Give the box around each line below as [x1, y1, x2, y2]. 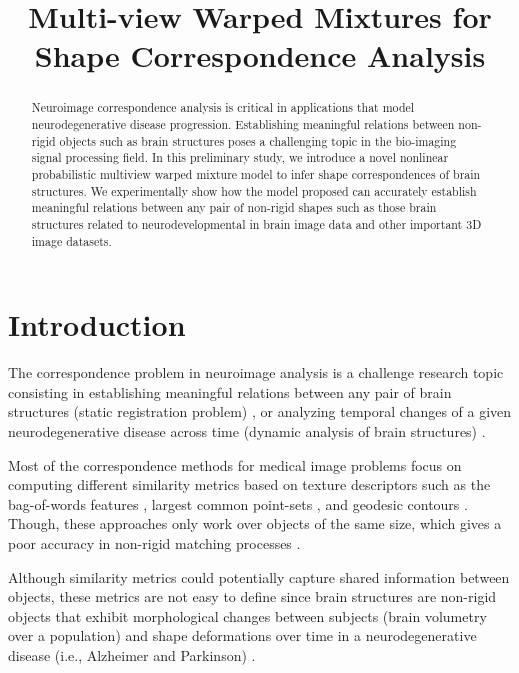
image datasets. [31, 232, 112, 249]
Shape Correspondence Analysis [34, 35, 486, 76]
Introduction [8, 304, 186, 345]
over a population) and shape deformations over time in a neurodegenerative [8, 625, 477, 646]
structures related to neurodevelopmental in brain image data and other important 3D [31, 215, 482, 232]
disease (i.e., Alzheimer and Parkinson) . [8, 644, 256, 665]
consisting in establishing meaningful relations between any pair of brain [8, 381, 452, 402]
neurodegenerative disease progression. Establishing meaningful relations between [31, 116, 455, 133]
